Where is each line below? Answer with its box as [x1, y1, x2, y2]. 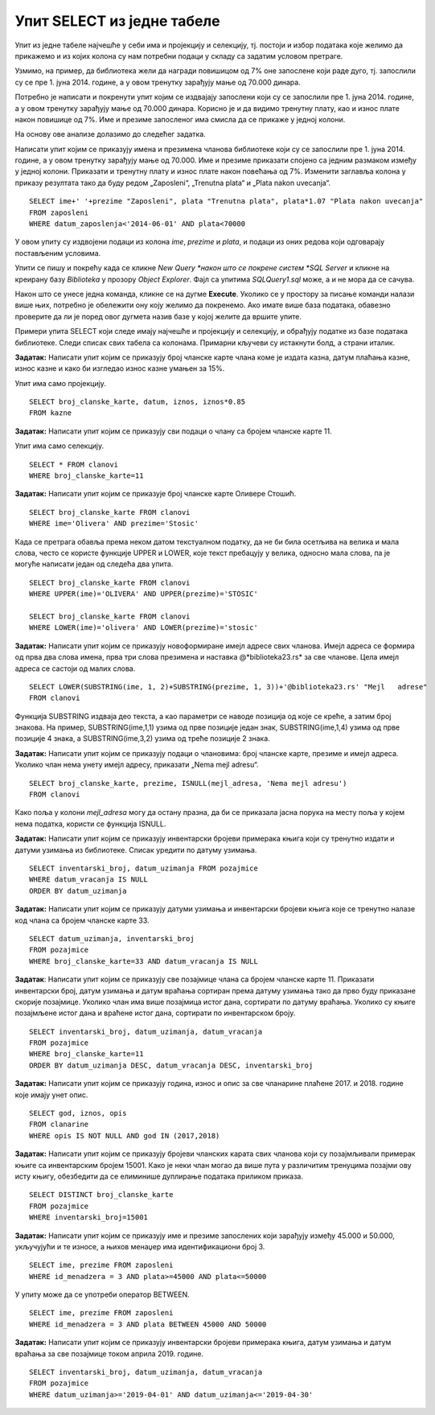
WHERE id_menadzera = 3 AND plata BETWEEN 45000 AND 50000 [29, 1319, 267, 1329]
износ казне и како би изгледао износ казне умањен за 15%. [14, 364, 225, 373]
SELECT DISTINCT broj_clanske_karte [29, 1191, 174, 1199]
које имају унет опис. [14, 1090, 88, 1100]
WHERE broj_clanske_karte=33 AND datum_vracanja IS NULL [29, 956, 259, 965]
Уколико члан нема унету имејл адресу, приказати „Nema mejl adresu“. [14, 760, 259, 770]
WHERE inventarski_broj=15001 [29, 1213, 149, 1222]
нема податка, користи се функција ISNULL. [14, 819, 166, 829]
